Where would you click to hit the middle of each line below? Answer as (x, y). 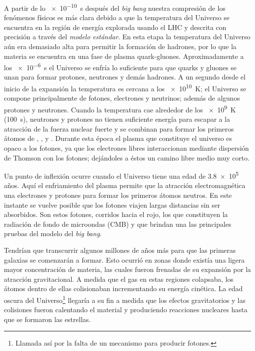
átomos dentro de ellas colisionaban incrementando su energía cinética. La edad (123, 288)
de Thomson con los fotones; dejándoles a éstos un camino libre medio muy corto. (127, 157)
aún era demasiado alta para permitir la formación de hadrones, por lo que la (120, 46)
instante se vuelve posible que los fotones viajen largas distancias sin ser (112, 204)
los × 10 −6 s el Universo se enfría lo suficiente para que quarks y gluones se (120, 67)
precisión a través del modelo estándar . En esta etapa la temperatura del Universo (127, 37)
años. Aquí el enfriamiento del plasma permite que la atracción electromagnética (125, 185)
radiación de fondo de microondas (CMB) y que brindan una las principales (118, 224)
